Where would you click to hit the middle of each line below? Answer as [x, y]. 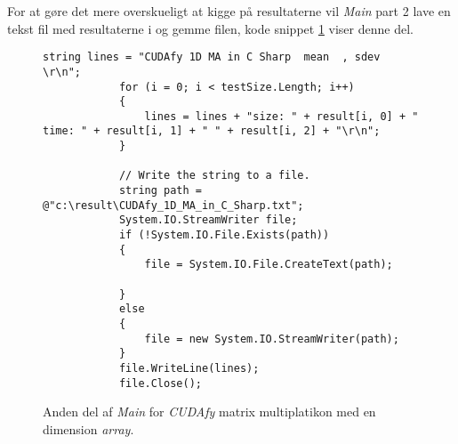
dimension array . [88, 428]
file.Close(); [160, 383]
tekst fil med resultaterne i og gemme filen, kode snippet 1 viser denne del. [210, 28]
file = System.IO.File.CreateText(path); [269, 265]
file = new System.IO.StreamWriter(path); [272, 339]
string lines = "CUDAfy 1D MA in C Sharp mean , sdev [212, 57]
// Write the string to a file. [214, 176]
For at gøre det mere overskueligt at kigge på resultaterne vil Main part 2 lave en [229, 11]
